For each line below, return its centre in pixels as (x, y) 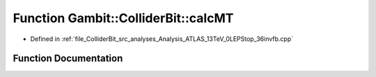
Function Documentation (68, 59)
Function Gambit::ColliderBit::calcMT (123, 18)
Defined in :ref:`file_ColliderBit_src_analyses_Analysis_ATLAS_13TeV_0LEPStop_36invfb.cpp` (162, 39)
